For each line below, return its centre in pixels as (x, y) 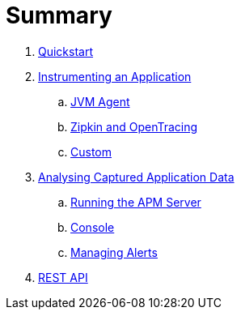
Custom (91, 152)
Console (93, 227)
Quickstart (66, 51)
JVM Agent (100, 101)
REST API (63, 277)
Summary (59, 15)
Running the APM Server (136, 202)
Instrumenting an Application (115, 76)
